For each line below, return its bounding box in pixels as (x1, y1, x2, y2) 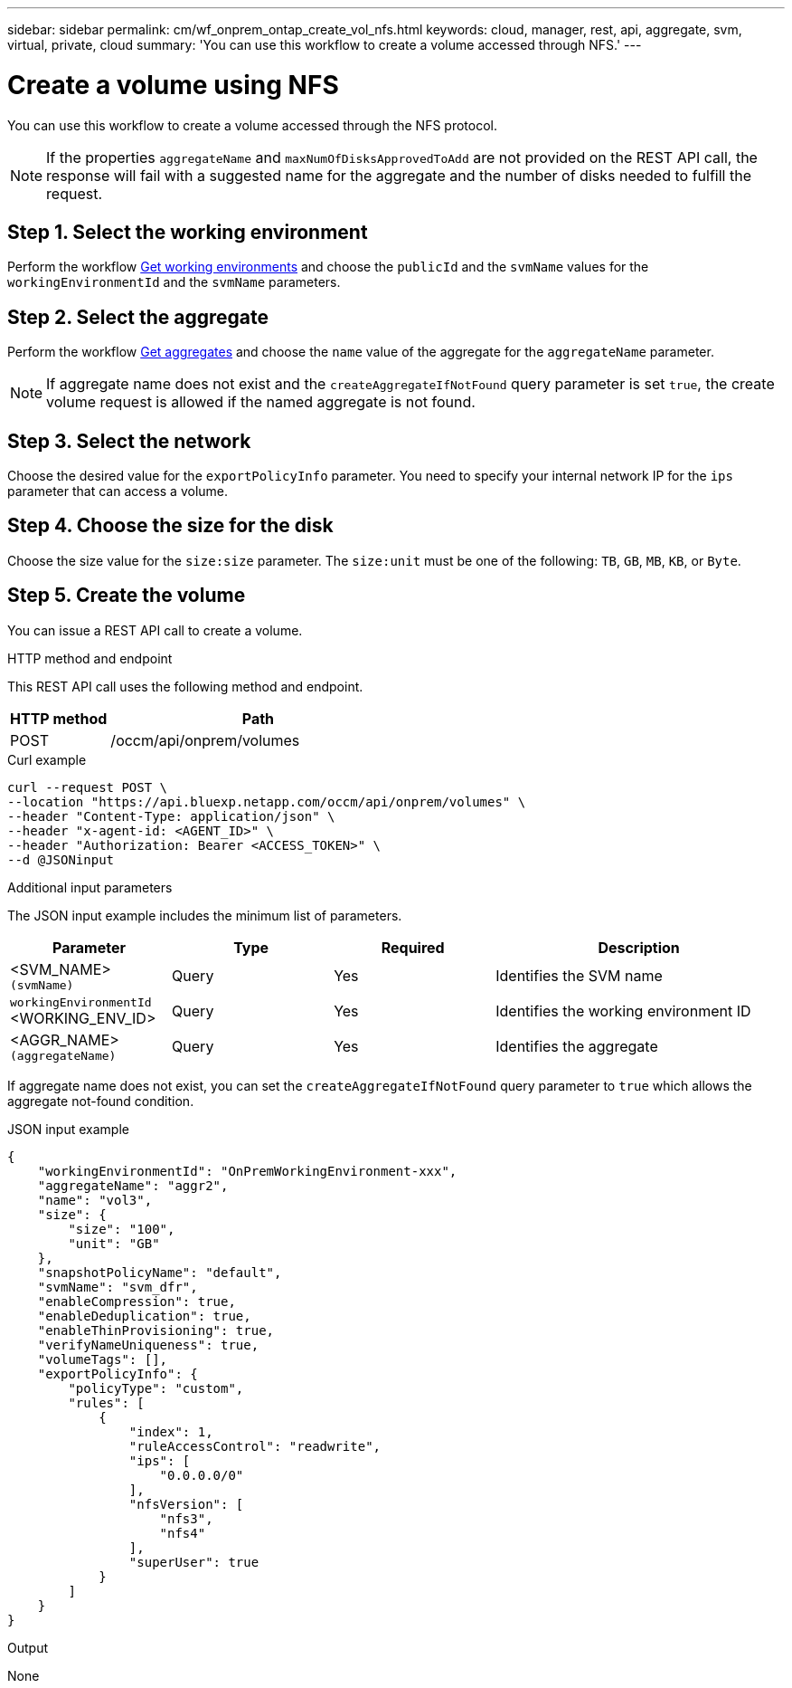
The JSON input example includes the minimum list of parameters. (7, 907, 402, 923)
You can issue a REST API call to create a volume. (7, 622, 303, 638)
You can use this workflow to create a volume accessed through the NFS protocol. (7, 117, 497, 133)
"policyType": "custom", (68, 1380, 244, 1396)
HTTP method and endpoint (7, 650, 173, 666)
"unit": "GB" (68, 1235, 160, 1251)
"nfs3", (159, 1511, 213, 1526)
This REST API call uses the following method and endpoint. (7, 678, 363, 694)
